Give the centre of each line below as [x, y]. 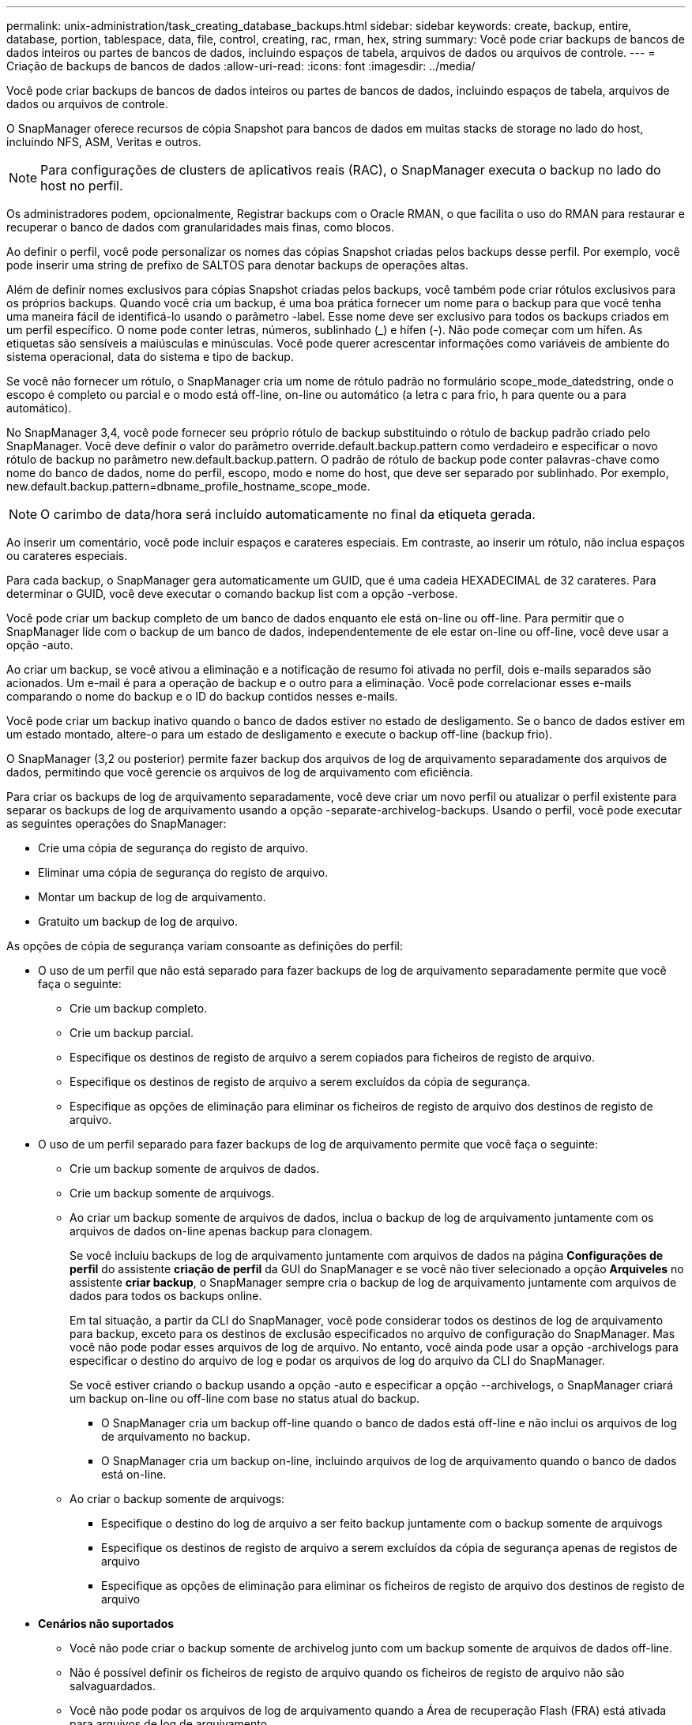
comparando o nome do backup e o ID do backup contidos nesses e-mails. [202, 696]
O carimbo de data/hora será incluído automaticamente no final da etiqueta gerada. [288, 514]
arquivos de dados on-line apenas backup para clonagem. [221, 1231]
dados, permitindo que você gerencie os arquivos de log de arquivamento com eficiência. [240, 772]
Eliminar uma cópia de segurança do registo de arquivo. [183, 872]
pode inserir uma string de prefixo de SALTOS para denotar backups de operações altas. [237, 265]
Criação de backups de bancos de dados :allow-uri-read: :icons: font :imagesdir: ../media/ [241, 66]
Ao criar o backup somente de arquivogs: [177, 1499]
